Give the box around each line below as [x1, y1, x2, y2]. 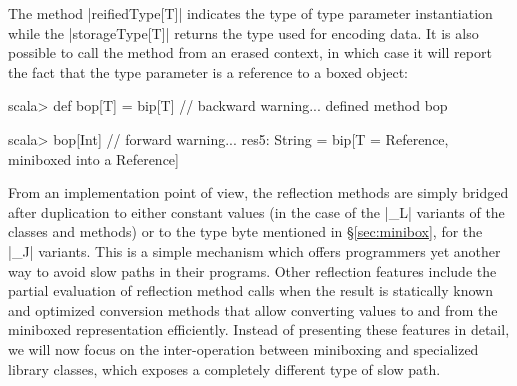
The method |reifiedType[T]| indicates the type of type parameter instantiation [8, 3, 493, 23]
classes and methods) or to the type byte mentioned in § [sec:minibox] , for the [8, 221, 483, 242]
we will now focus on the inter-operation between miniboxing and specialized [8, 338, 479, 359]
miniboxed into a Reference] [8, 148, 179, 169]
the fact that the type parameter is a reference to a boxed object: [8, 61, 408, 82]
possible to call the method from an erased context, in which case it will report [8, 42, 492, 63]
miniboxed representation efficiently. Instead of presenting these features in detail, [8, 319, 510, 340]
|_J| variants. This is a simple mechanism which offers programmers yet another [8, 240, 501, 261]
